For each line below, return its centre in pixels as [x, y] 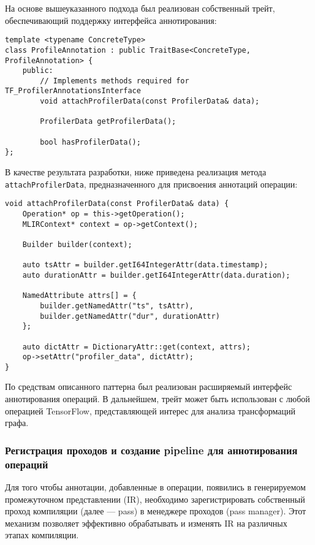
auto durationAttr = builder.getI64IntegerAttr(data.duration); [156, 275]
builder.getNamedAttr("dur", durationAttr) [130, 316]
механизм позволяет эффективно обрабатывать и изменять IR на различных [146, 523]
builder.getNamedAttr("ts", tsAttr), [117, 306]
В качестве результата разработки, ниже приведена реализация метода [136, 172]
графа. [17, 423]
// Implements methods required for [115, 81]
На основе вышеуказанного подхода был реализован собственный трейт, [140, 8]
